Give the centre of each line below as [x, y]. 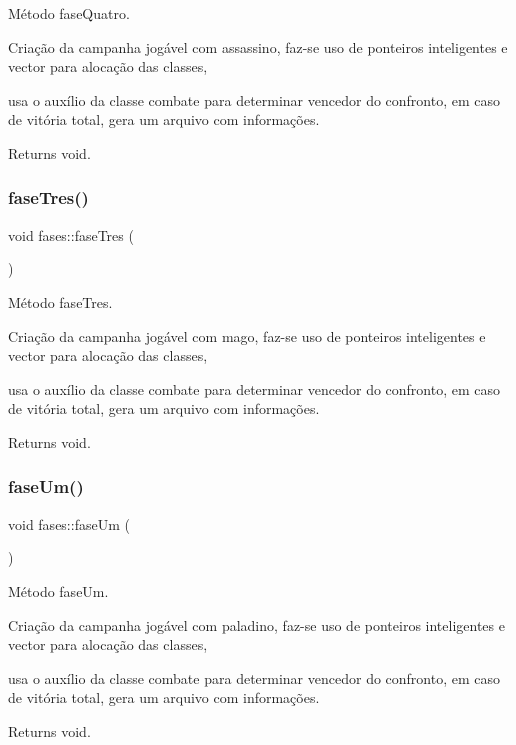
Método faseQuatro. [69, 13]
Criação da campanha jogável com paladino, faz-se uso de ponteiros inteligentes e [256, 624]
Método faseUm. [58, 590]
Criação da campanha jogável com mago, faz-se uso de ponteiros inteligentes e [247, 335]
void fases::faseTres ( [71, 234]
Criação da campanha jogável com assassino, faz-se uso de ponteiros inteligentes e [258, 46]
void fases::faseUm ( [69, 523]
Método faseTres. [60, 301]
